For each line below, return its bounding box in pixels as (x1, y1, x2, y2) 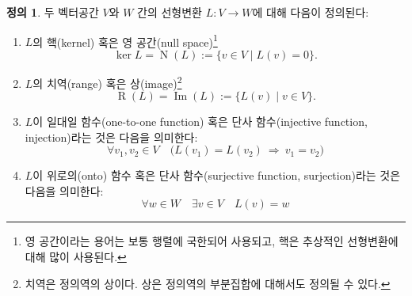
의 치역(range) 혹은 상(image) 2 (32, 72, 182, 91)
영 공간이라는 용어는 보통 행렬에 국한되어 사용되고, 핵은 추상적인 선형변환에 (25, 233, 399, 249)
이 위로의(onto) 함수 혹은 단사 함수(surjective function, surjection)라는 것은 (32, 167, 401, 184)
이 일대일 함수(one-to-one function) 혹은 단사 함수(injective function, (32, 113, 368, 130)
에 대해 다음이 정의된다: (252, 4, 369, 20)
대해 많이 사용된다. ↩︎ (25, 249, 127, 265)
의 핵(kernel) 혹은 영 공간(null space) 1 (32, 31, 218, 50)
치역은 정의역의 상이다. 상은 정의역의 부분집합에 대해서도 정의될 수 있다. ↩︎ (25, 275, 391, 291)
